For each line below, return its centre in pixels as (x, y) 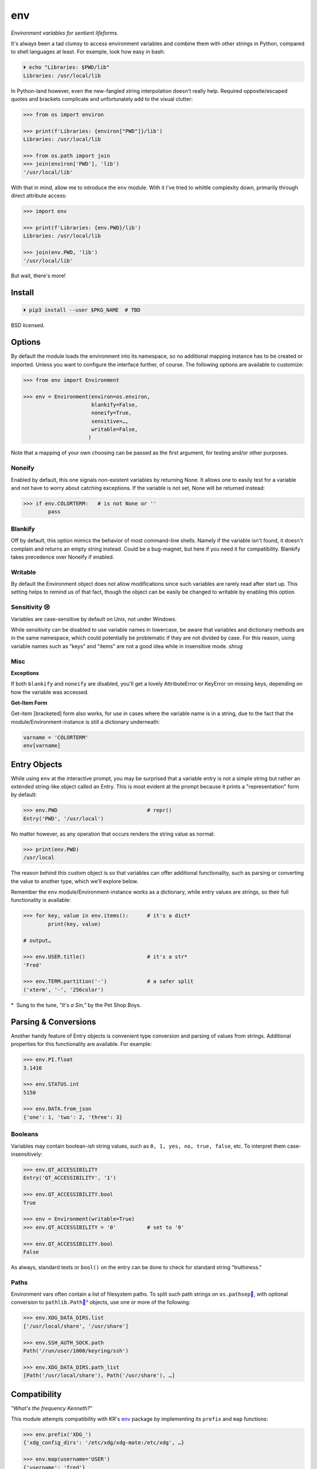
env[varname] (42, 746)
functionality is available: (41, 900)
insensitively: (27, 1154)
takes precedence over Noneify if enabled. (63, 557)
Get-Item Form (29, 703)
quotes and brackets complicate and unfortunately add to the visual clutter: (102, 99)
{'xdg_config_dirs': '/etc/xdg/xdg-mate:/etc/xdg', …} (104, 1443)
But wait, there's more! (38, 276)
